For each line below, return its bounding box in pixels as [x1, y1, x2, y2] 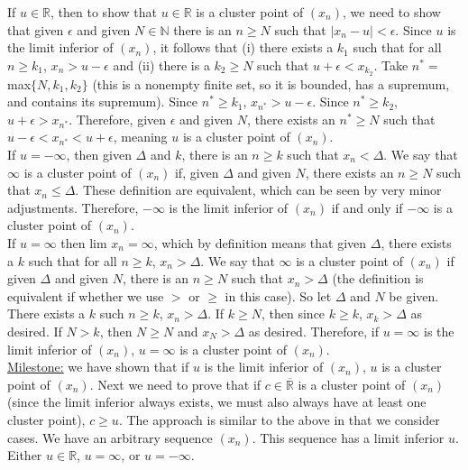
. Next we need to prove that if [89, 374, 262, 393]
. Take [373, 55, 408, 74]
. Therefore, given [69, 109, 167, 128]
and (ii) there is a [113, 55, 210, 74]
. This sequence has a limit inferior [252, 428, 445, 447]
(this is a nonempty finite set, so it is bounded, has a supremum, [92, 74, 450, 93]
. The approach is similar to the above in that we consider [118, 410, 440, 429]
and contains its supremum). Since [7, 92, 198, 111]
